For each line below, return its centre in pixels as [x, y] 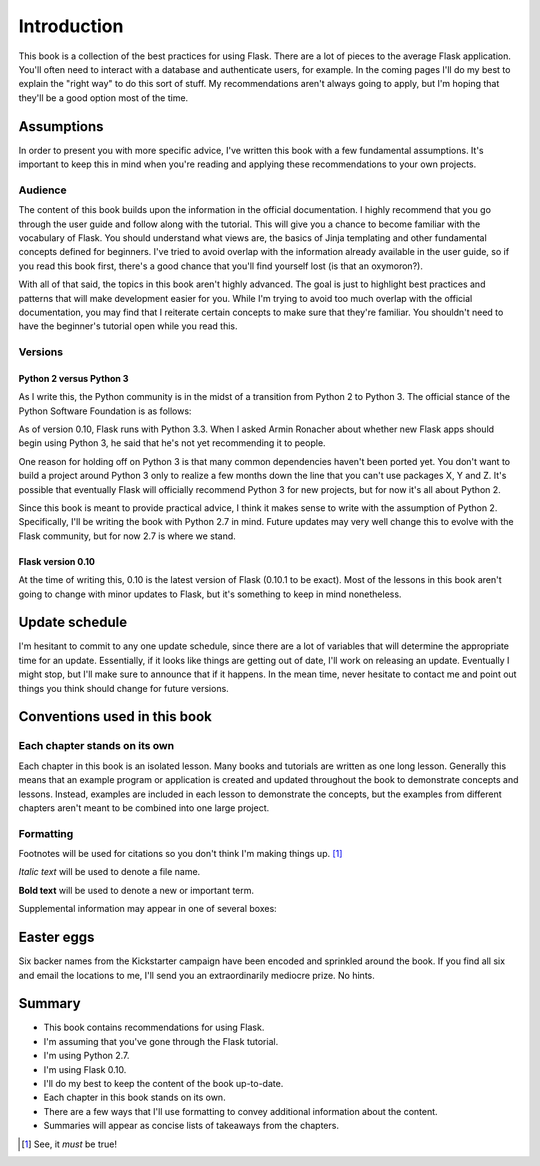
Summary [49, 1003]
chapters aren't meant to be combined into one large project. [144, 807]
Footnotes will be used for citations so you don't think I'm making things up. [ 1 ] [180, 854]
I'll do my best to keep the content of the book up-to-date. [163, 1084]
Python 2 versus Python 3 [73, 378]
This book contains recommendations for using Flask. [154, 1027]
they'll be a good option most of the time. [103, 97]
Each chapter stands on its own [96, 746]
